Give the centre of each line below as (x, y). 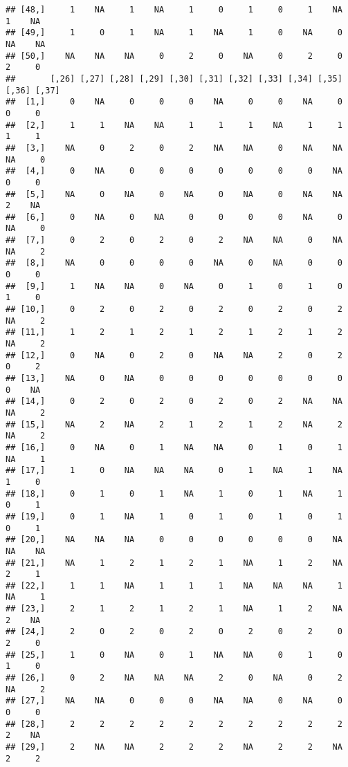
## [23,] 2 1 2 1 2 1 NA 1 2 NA (174, 609)
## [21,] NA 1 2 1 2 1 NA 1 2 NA (174, 563)
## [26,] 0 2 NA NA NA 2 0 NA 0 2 (174, 678)
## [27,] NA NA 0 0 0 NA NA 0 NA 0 (174, 701)
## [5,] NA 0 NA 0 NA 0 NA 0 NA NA (174, 194)
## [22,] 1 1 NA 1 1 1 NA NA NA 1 (174, 585)
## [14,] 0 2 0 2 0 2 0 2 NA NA (174, 401)
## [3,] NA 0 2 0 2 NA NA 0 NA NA (174, 148)
